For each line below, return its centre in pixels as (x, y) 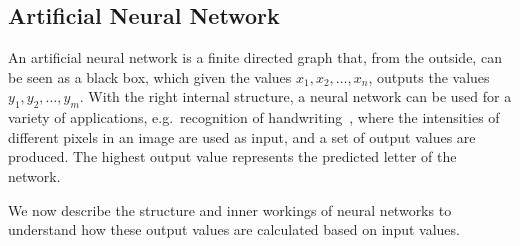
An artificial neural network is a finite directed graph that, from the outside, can (255, 57)
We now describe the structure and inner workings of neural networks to (230, 209)
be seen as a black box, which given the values (150, 76)
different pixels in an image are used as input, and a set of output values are (242, 136)
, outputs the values (429, 76)
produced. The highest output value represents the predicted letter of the (232, 156)
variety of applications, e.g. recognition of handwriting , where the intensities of (254, 117)
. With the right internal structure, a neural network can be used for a (295, 96)
